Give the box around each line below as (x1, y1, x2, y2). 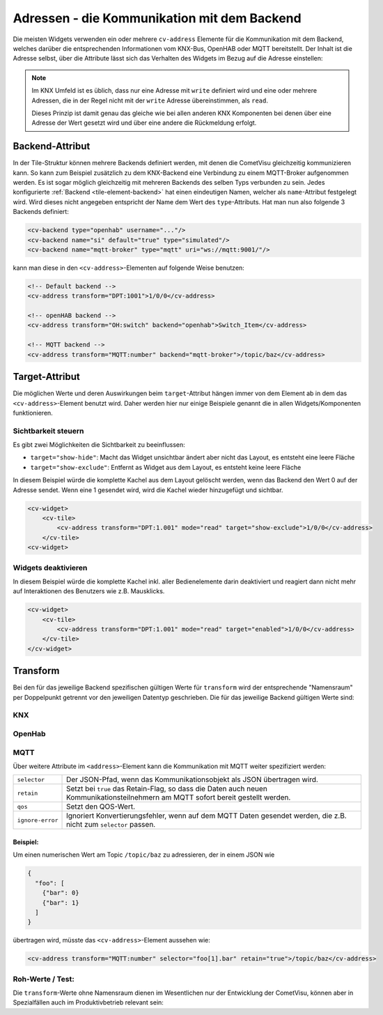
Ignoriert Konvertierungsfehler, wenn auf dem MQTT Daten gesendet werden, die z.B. (66, 811, 347, 821)
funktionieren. (13, 409, 54, 417)
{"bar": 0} (42, 889, 79, 897)
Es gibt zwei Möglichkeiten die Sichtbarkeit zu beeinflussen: (13, 441, 186, 449)
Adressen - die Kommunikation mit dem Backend (13, 10, 302, 26)
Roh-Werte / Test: (13, 974, 75, 984)
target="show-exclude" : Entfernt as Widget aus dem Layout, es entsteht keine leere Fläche (30, 463, 302, 471)
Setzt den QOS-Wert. (66, 802, 136, 811)
